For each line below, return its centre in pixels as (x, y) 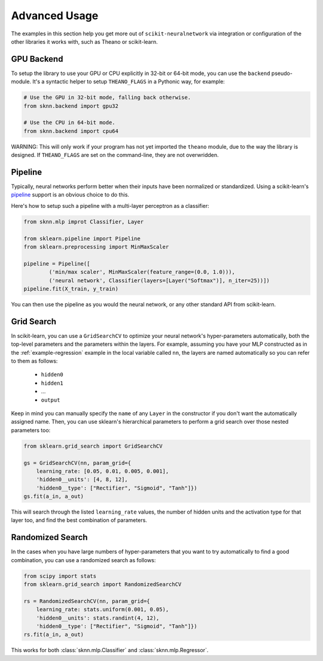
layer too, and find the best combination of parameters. (79, 520)
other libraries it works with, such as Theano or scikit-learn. (84, 41)
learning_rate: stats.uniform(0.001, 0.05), (103, 609)
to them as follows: (34, 361)
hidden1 (52, 383)
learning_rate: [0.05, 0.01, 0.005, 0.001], (103, 471)
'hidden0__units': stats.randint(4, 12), (98, 618)
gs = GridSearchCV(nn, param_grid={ (77, 463)
